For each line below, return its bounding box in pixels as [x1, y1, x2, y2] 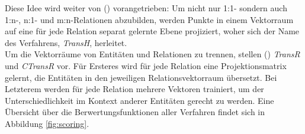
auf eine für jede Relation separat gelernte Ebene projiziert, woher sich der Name [5, 25, 300, 37]
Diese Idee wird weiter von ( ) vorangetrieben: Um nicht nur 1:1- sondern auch [5, 2, 287, 14]
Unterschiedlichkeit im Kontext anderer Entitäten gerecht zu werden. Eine [5, 94, 274, 106]
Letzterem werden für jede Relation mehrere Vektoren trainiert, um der [5, 83, 264, 95]
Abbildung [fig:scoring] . [5, 117, 89, 129]
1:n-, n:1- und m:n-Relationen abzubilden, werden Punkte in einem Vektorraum [5, 13, 294, 25]
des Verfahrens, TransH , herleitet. [5, 36, 127, 48]
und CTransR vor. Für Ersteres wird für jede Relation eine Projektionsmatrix [5, 59, 287, 71]
